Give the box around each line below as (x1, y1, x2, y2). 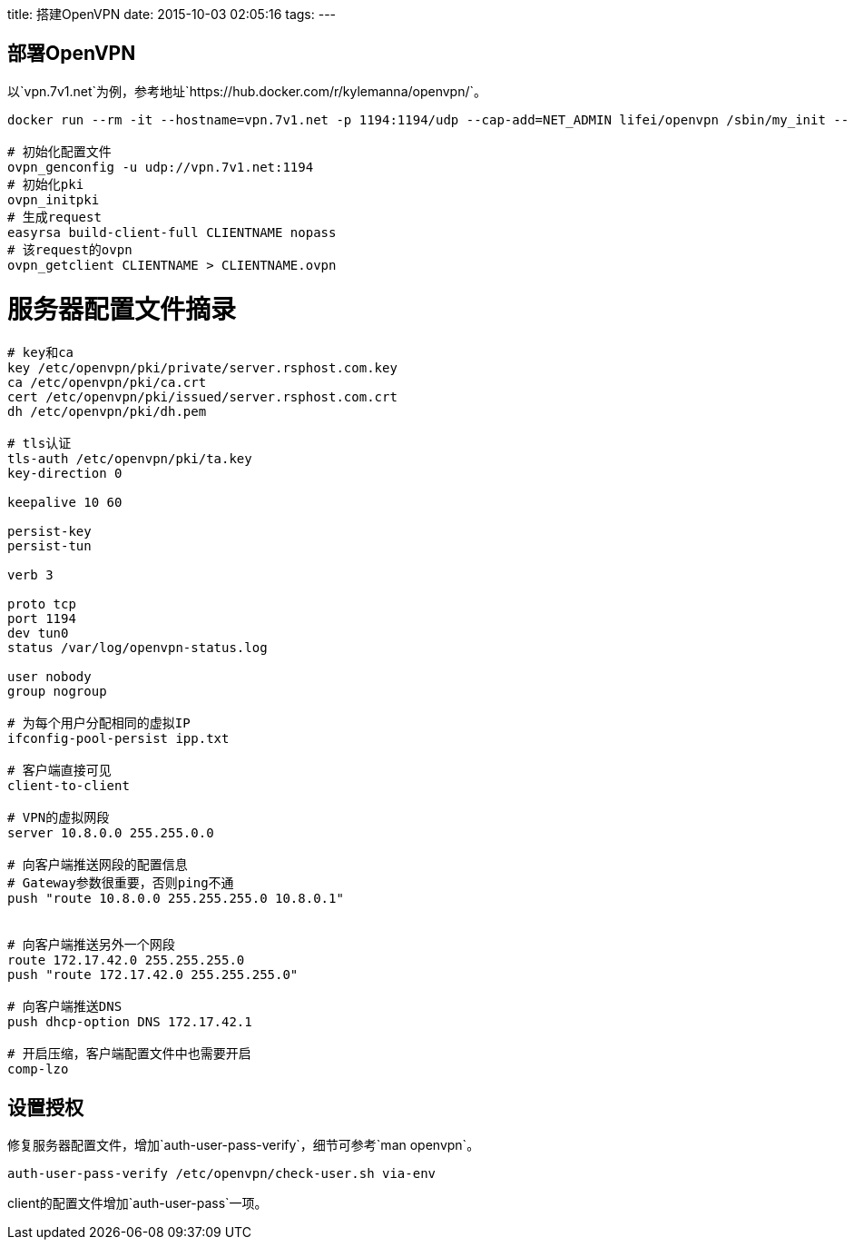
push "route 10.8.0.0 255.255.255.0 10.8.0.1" (7, 891, 344, 906)
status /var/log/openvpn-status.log (7, 640, 268, 656)
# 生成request (7, 209, 102, 224)
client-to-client (7, 778, 130, 794)
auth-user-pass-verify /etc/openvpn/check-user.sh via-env (7, 1166, 437, 1182)
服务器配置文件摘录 (7, 293, 237, 325)
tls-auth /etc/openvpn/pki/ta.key (7, 451, 252, 467)
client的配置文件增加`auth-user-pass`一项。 (7, 1195, 268, 1212)
